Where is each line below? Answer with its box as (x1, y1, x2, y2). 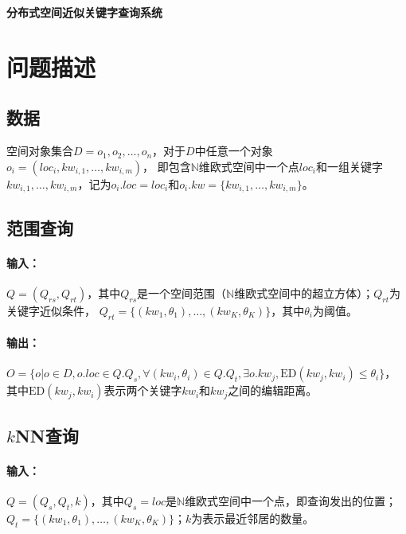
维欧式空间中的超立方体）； (234, 284, 374, 301)
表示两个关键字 (103, 382, 182, 399)
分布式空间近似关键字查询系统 (6, 4, 162, 20)
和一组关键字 (316, 158, 384, 174)
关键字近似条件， (6, 302, 96, 318)
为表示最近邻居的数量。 (191, 509, 314, 526)
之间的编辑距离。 (228, 382, 318, 399)
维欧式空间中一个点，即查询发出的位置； (185, 492, 397, 509)
